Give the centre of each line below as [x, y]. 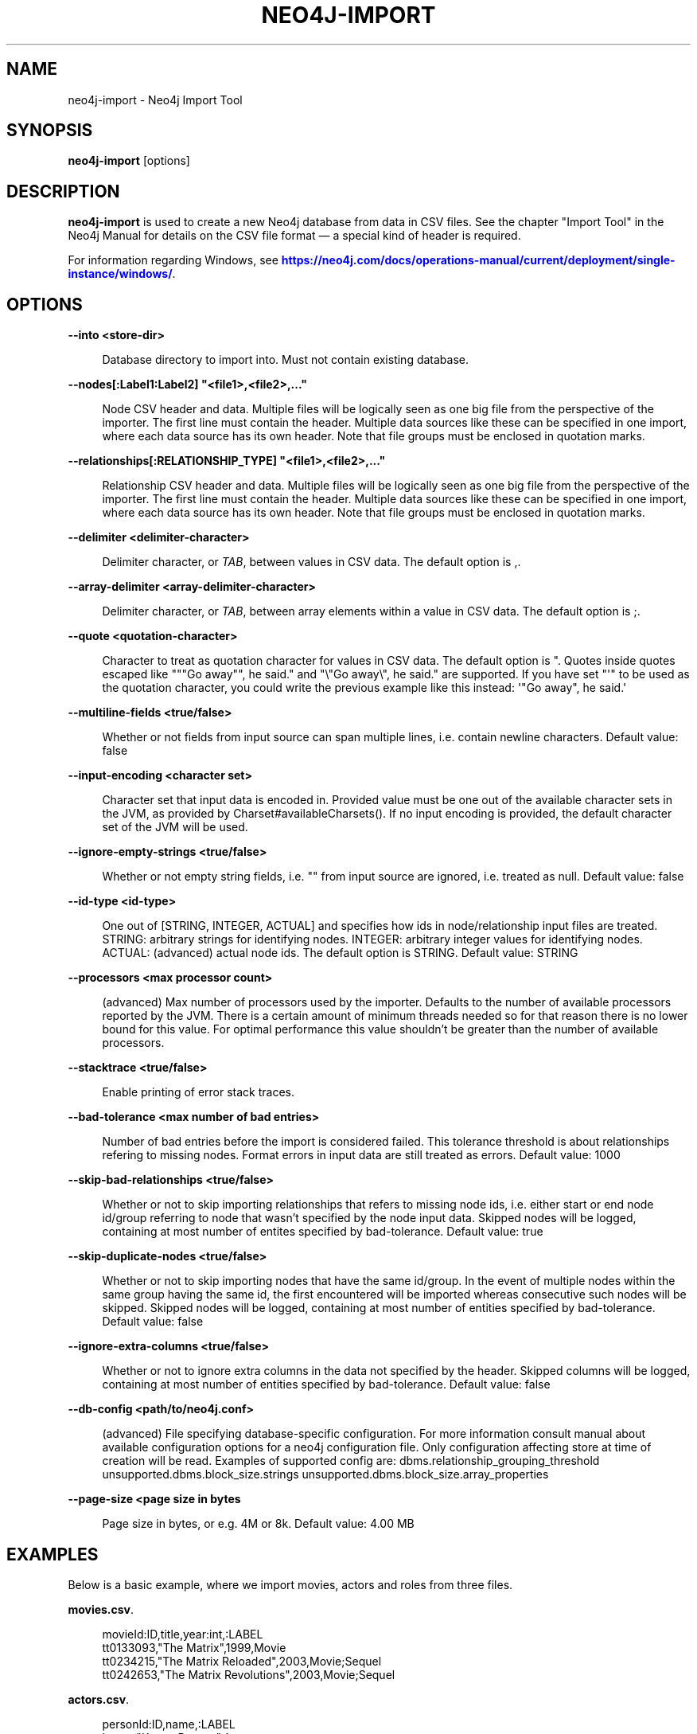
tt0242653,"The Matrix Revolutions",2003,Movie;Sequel [249, 1674]
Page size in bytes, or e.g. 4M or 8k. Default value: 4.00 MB [258, 1524]
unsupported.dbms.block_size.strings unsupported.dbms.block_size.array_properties [325, 1474]
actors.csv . [99, 1699]
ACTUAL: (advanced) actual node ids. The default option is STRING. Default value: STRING [340, 953]
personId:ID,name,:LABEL [169, 1724]
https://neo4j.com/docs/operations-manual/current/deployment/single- [478, 260]
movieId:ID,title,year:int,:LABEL [183, 1634]
